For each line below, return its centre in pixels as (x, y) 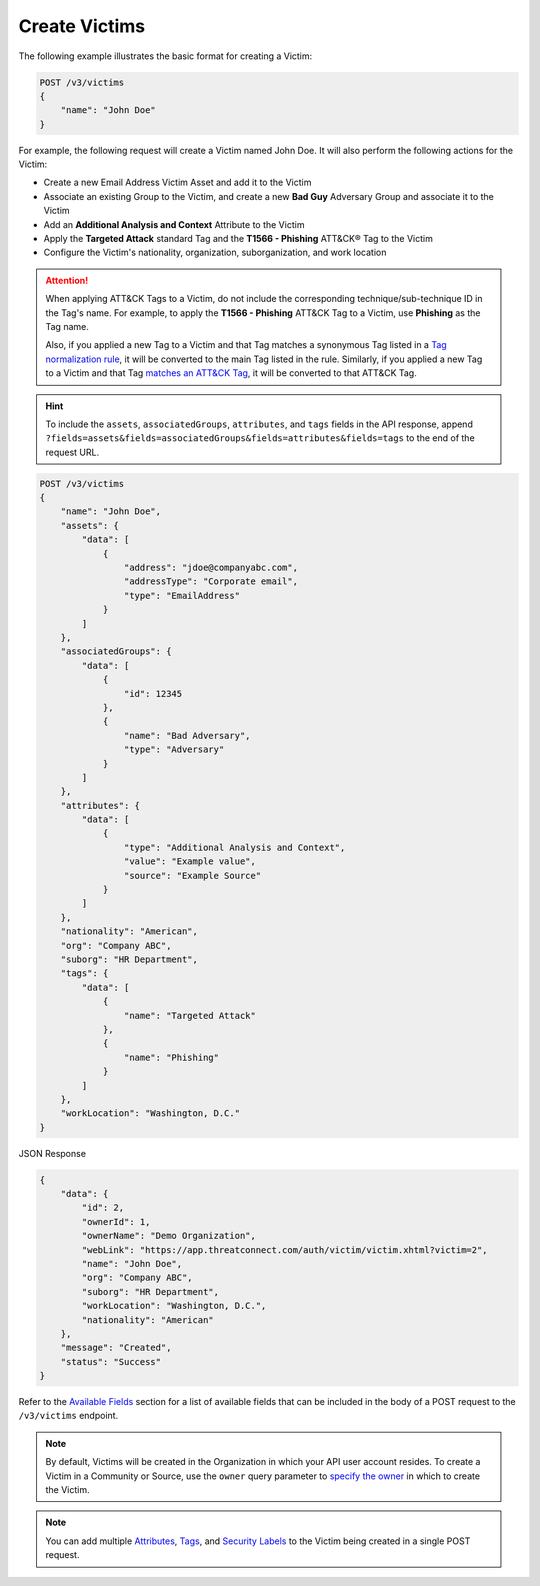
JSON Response (52, 1153)
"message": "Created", (116, 1348)
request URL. (72, 452)
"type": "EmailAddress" (181, 595)
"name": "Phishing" (171, 1057)
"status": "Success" (111, 1361)
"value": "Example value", (190, 861)
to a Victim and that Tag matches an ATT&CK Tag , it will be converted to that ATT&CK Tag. (231, 373)
